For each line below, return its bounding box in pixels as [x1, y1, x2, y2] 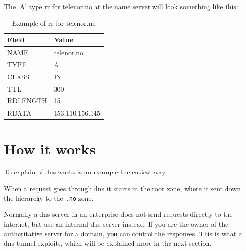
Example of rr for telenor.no [12, 18, 96, 28]
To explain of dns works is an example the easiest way [4, 167, 166, 177]
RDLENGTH [7, 96, 47, 106]
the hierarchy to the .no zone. [4, 193, 94, 203]
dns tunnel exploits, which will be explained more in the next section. [4, 238, 212, 248]
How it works [4, 138, 96, 158]
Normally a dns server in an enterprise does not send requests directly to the [4, 209, 233, 219]
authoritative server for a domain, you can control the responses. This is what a [4, 228, 242, 238]
